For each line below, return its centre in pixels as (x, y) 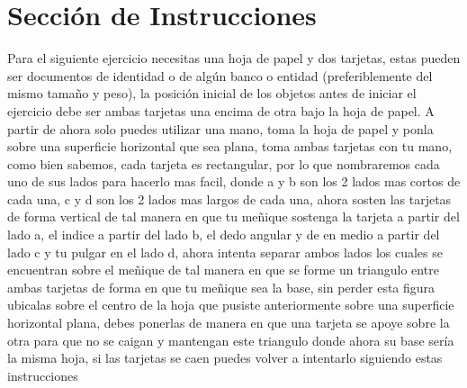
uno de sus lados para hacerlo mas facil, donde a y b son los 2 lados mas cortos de (234, 181)
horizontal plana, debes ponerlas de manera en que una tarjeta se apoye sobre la (229, 323)
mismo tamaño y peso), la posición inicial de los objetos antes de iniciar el (212, 93)
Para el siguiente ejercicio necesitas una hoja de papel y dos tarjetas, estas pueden (234, 58)
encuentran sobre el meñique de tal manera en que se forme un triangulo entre (223, 270)
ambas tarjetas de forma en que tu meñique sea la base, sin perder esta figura (221, 287)
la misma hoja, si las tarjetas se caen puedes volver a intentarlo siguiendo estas (225, 358)
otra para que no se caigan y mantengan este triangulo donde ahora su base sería (231, 340)
